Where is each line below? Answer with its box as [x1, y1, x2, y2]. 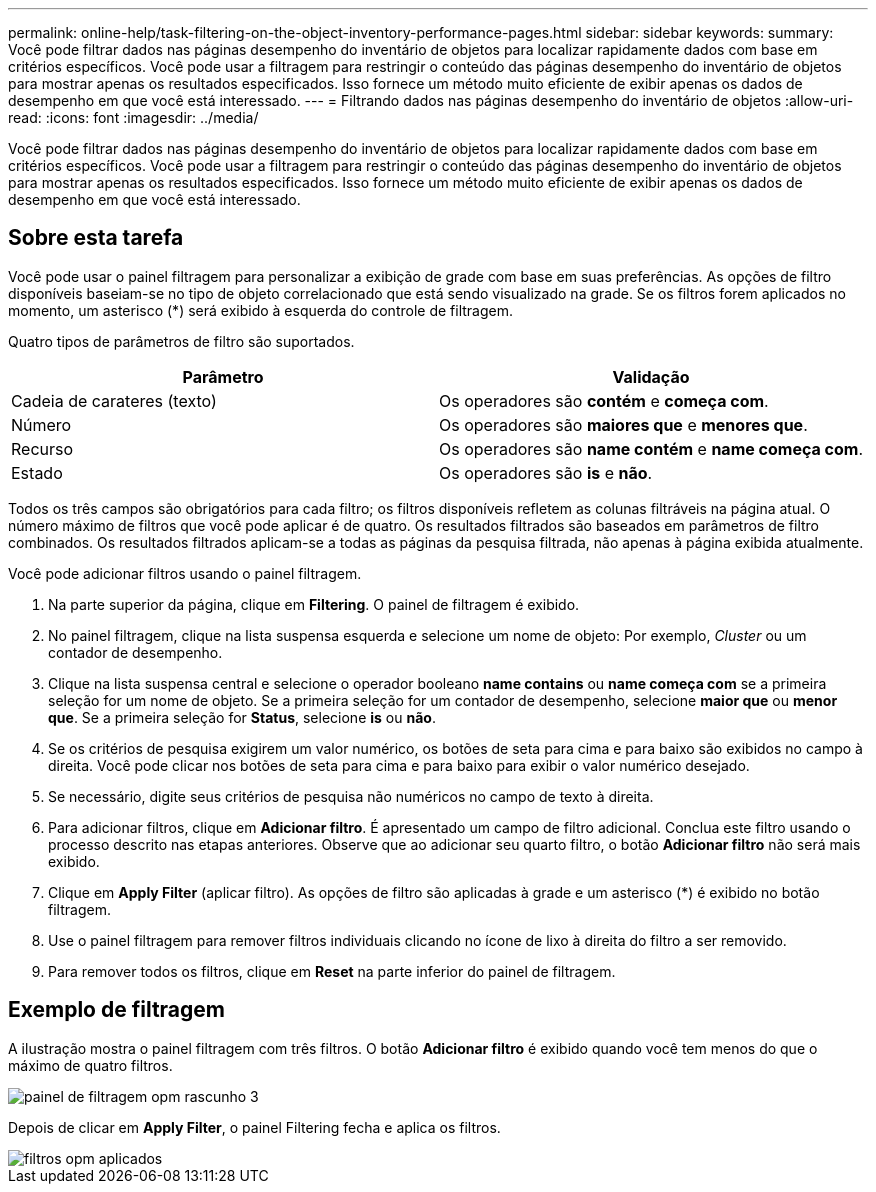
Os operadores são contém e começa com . [439, 390, 769, 411]
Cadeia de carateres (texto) [11, 390, 217, 411]
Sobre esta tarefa [8, 225, 184, 251]
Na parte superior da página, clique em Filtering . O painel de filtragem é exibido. [48, 595, 580, 613]
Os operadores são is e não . [439, 462, 653, 483]
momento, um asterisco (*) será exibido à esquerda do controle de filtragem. [8, 301, 513, 319]
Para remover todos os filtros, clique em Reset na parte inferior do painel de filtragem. [48, 962, 616, 980]
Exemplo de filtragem [8, 997, 226, 1023]
